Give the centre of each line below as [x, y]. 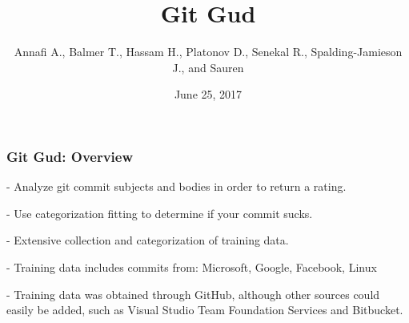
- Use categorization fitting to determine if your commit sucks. [160, 213]
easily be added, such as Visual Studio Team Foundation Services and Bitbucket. [205, 310]
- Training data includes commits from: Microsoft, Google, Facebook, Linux [192, 266]
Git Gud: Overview [70, 156]
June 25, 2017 [208, 94]
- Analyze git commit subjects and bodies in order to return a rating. [176, 186]
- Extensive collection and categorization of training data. [148, 240]
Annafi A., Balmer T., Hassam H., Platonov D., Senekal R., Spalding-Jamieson [208, 52]
